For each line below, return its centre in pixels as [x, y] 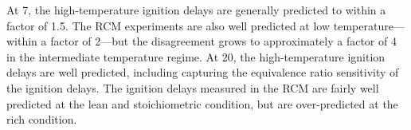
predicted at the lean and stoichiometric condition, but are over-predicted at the [202, 103]
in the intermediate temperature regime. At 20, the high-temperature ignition [196, 56]
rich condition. [42, 119]
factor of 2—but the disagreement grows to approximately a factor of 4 [223, 41]
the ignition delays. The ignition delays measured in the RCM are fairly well [193, 87]
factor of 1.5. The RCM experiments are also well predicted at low [168, 25]
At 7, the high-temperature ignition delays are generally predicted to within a [196, 10]
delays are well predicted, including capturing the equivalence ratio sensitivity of [203, 72]
